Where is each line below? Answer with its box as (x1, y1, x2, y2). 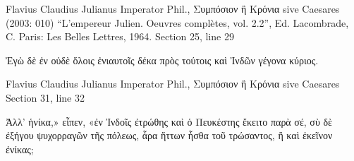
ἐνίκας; (6, 141, 34, 156)
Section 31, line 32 (6, 90, 85, 105)
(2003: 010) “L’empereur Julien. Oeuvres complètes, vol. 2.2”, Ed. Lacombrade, (6, 15, 349, 30)
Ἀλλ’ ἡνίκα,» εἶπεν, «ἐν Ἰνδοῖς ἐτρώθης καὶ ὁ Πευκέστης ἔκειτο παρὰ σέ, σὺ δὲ (6, 114, 332, 129)
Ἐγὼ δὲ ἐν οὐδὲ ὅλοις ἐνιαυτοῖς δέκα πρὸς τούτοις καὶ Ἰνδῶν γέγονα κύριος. (6, 52, 319, 67)
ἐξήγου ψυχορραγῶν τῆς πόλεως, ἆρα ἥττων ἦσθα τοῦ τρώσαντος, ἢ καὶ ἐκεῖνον (6, 128, 333, 143)
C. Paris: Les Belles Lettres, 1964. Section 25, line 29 (6, 29, 234, 44)
